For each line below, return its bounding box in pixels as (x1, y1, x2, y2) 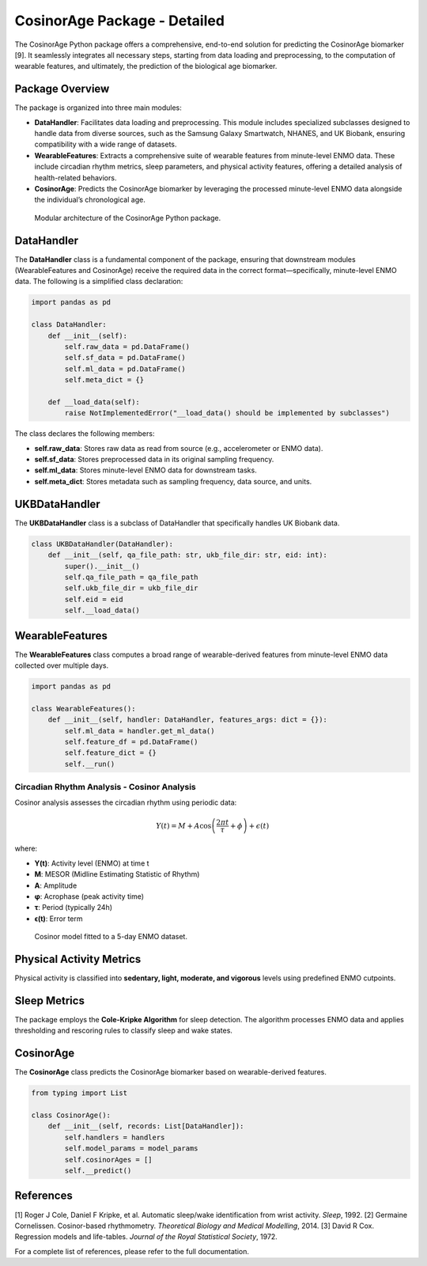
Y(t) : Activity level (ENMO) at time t (34, 859, 149, 868)
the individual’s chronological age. (34, 195, 145, 205)
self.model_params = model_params (64, 1144, 198, 1153)
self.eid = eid (64, 594, 124, 604)
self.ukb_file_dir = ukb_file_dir (64, 584, 198, 593)
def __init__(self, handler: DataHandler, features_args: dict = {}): (47, 715, 328, 724)
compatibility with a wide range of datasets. (34, 139, 177, 150)
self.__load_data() (64, 606, 140, 615)
